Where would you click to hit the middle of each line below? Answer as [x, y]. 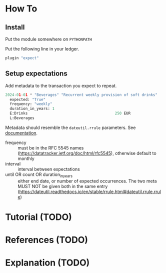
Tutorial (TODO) [39, 217]
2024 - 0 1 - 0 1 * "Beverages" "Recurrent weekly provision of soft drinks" [81, 95]
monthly [26, 158]
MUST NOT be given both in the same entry [63, 186]
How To [21, 9]
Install [15, 27]
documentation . [21, 132]
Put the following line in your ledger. [42, 49]
